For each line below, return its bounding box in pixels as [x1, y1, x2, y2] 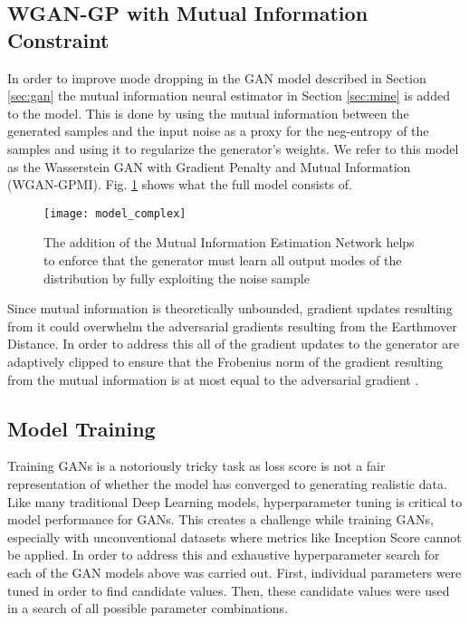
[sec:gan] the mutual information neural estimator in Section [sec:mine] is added [7, 86, 450, 105]
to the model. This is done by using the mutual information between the [7, 103, 409, 122]
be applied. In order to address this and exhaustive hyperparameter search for [7, 545, 440, 564]
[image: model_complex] [43, 206, 187, 220]
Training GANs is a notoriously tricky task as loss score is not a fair [7, 456, 386, 475]
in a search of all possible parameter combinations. [7, 599, 288, 618]
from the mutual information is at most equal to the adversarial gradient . [7, 369, 419, 388]
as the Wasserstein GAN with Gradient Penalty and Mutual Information [7, 157, 411, 176]
